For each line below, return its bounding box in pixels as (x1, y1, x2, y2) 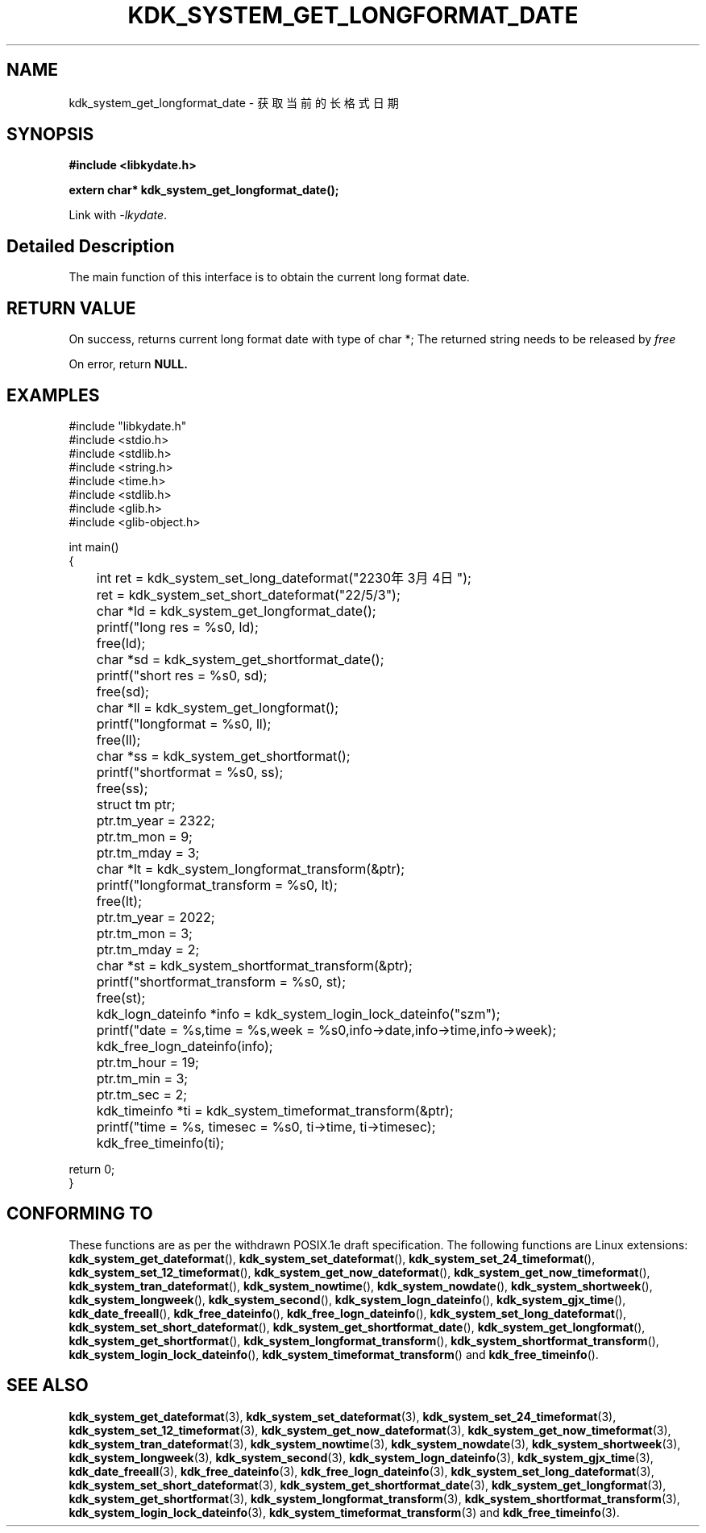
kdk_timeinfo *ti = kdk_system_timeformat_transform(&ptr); (96, 1102, 454, 1119)
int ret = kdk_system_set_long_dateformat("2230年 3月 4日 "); (96, 569, 471, 586)
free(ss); (96, 779, 148, 796)
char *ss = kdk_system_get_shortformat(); (96, 747, 351, 764)
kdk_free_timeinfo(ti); (96, 1134, 225, 1151)
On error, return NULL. (69, 357, 188, 372)
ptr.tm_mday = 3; (96, 844, 200, 861)
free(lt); (96, 892, 142, 909)
